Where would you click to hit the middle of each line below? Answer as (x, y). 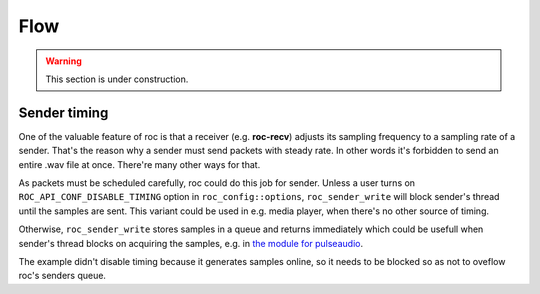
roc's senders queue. (62, 276)
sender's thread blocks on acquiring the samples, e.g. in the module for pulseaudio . (191, 243)
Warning (63, 61)
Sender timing (63, 112)
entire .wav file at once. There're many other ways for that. (139, 164)
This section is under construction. (117, 79)
